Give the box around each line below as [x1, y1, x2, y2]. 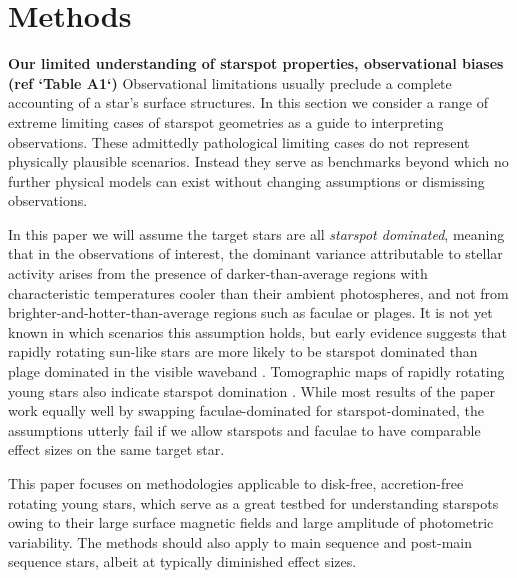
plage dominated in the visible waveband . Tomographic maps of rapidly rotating [8, 361, 505, 382]
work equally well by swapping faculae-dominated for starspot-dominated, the [8, 400, 484, 421]
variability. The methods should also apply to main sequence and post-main [8, 531, 473, 552]
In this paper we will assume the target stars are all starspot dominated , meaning [8, 223, 505, 244]
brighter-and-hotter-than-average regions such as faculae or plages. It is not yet [8, 302, 493, 323]
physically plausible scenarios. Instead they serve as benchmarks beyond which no [8, 151, 509, 172]
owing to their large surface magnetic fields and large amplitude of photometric [8, 512, 494, 533]
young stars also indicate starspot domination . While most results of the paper [8, 380, 495, 401]
